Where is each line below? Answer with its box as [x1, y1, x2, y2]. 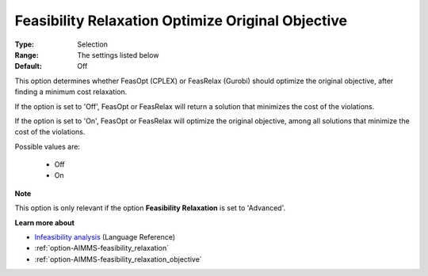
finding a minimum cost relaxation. [14, 87, 128, 96]
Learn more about [14, 217, 75, 227]
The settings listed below [77, 50, 159, 59]
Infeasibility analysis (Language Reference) [34, 233, 176, 242]
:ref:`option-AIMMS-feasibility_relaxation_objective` [34, 254, 202, 264]
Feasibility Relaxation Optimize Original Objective [14, 12, 348, 29]
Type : [14, 40, 35, 49]
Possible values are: [14, 142, 81, 151]
